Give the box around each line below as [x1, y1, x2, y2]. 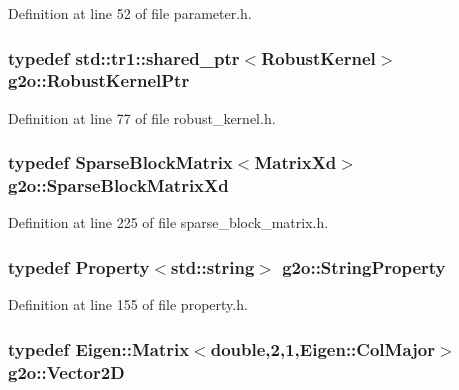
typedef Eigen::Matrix [8, 336, 190, 361]
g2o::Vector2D [8, 359, 125, 384]
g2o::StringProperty [282, 254, 446, 279]
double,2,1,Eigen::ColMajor [210, 336, 435, 361]
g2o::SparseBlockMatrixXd [8, 173, 229, 198]
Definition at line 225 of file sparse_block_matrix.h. [8, 212, 329, 233]
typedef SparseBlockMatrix [8, 150, 233, 175]
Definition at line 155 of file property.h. [8, 294, 248, 315]
